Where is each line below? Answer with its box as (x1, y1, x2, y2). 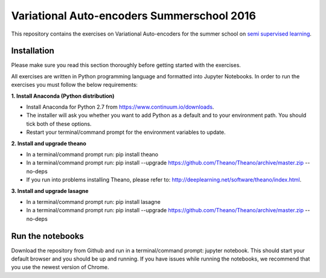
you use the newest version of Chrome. (11, 264, 109, 271)
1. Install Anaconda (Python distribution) (11, 92, 115, 100)
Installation (11, 46, 54, 56)
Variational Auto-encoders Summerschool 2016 (11, 9, 257, 22)
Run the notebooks (11, 231, 85, 241)
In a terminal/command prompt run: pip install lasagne (26, 198, 161, 205)
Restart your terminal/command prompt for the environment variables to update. (26, 128, 226, 136)
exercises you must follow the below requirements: (11, 81, 138, 89)
